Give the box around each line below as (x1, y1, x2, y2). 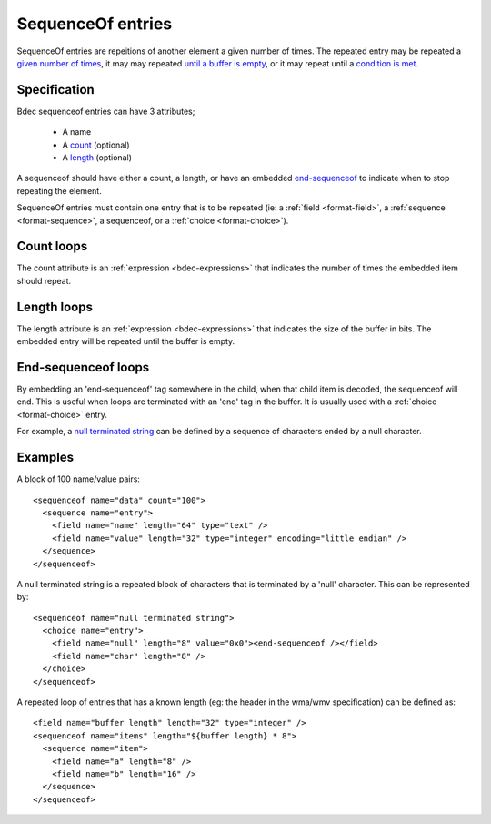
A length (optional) (62, 152, 132, 163)
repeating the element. (16, 185, 102, 196)
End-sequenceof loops (16, 360, 150, 375)
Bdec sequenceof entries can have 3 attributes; (16, 106, 195, 117)
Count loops (16, 239, 88, 254)
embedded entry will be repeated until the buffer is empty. (16, 336, 235, 347)
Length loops (16, 299, 93, 314)
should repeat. (16, 275, 72, 286)
